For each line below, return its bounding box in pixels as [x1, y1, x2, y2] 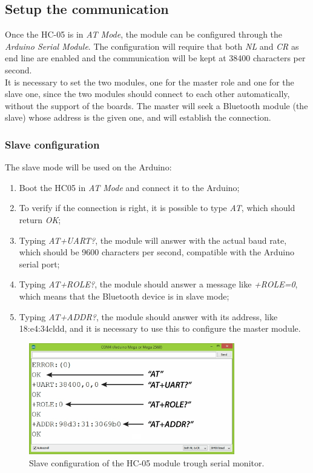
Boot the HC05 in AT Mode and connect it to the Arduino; [19, 181, 240, 193]
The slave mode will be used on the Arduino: [5, 161, 172, 173]
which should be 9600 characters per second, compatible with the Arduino [19, 246, 295, 258]
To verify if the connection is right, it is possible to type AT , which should [19, 201, 295, 214]
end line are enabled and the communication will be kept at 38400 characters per [5, 52, 306, 64]
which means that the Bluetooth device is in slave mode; [19, 289, 229, 302]
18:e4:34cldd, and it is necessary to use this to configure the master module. [19, 322, 301, 335]
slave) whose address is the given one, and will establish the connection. [5, 111, 271, 124]
